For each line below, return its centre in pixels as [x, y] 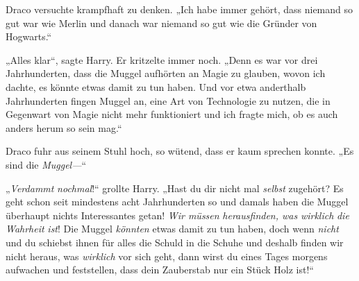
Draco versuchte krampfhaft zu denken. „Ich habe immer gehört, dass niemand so [179, 9]
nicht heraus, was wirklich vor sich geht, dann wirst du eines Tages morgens [167, 256]
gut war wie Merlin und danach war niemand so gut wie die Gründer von [161, 23]
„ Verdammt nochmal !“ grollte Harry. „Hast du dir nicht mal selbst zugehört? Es [175, 188]
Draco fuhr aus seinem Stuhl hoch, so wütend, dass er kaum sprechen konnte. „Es [180, 151]
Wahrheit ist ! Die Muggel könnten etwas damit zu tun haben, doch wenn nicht [172, 229]
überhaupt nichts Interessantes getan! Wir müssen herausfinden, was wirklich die [177, 215]
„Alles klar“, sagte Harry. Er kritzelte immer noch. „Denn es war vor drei [162, 59]
